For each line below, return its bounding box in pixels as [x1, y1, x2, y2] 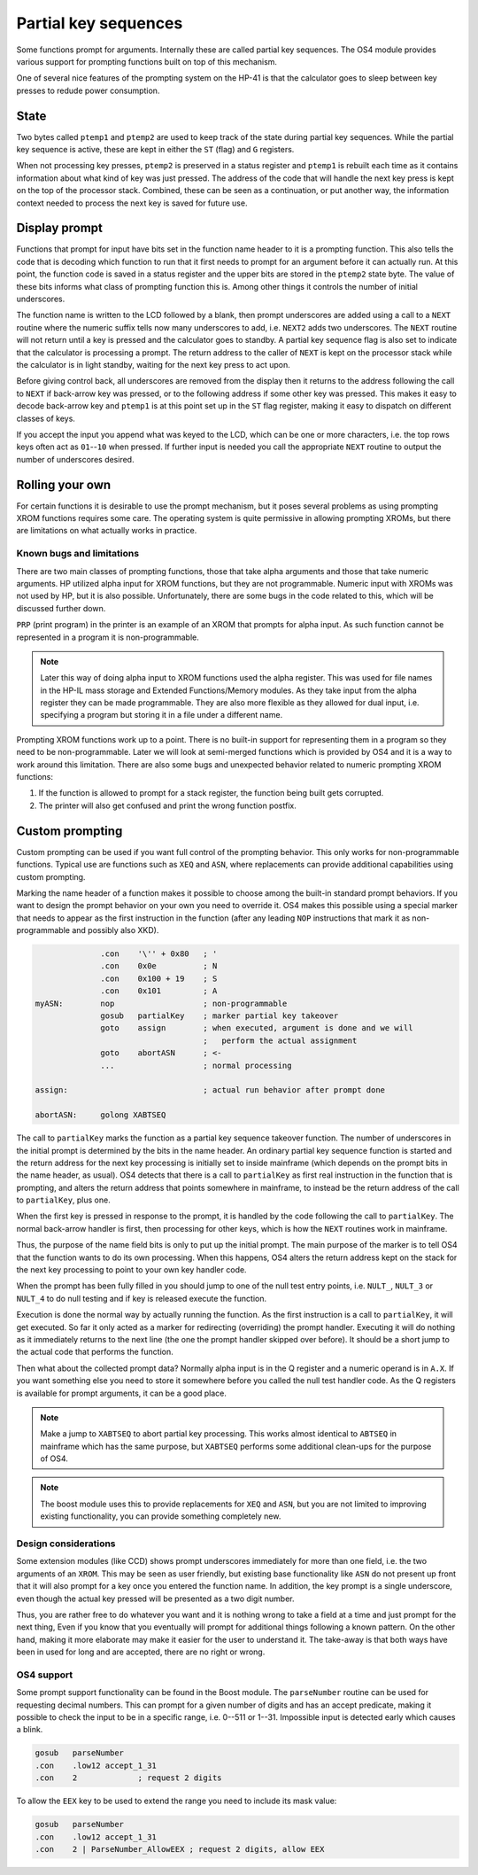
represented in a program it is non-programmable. [16, 632, 199, 642]
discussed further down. [16, 603, 106, 613]
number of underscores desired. [16, 454, 135, 464]
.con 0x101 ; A [100, 986, 218, 996]
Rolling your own [16, 477, 112, 492]
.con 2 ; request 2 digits [35, 1773, 222, 1783]
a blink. [16, 1724, 43, 1735]
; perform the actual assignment [203, 1035, 358, 1046]
